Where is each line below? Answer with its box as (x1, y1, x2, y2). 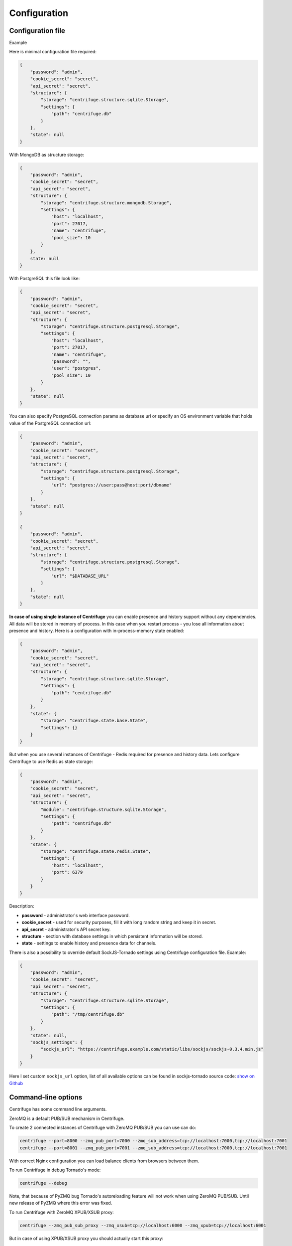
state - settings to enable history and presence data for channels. (21, 940, 157, 946)
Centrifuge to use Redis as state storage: (9, 758, 93, 765)
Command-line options (9, 1093, 83, 1101)
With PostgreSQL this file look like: (9, 276, 80, 282)
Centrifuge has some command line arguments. (9, 1106, 107, 1112)
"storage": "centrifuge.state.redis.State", (40, 849, 151, 854)
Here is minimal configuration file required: (9, 49, 97, 55)
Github (9, 1080, 23, 1086)
